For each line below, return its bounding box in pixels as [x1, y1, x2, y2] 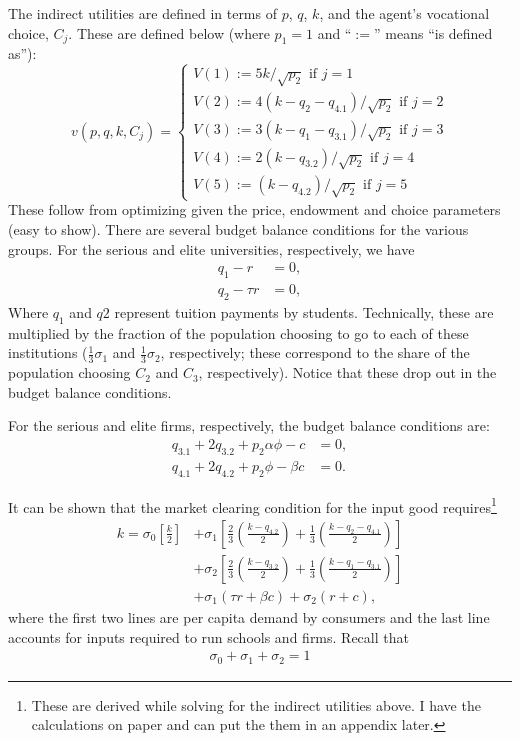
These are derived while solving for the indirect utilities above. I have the [31, 694, 481, 715]
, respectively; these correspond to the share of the [160, 342, 470, 363]
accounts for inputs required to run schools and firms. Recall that [8, 626, 409, 647]
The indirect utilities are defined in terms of [8, 3, 277, 23]
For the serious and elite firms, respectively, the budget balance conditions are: [8, 415, 490, 436]
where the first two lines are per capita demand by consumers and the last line [8, 606, 490, 627]
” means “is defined [374, 22, 493, 43]
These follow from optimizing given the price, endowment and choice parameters [8, 199, 501, 220]
